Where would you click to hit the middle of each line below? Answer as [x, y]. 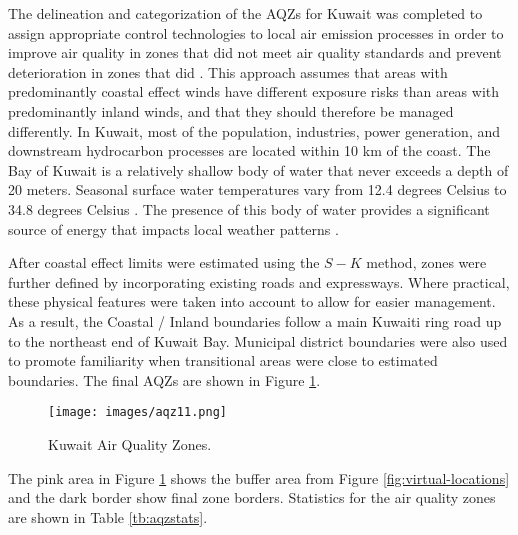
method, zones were [426, 262]
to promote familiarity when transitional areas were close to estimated [223, 360]
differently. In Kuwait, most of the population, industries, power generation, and [254, 130]
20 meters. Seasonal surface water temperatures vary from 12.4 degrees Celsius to [257, 189]
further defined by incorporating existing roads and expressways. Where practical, [259, 281]
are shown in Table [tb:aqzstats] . [108, 516]
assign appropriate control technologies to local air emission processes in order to [256, 32]
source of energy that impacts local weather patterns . [173, 228]
